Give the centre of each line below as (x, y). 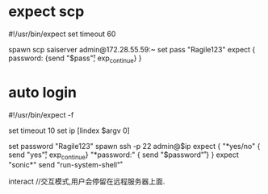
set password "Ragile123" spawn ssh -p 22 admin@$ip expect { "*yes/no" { (134, 146)
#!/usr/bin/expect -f (41, 114)
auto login (42, 92)
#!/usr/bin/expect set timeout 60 (62, 34)
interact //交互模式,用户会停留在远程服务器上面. (87, 182)
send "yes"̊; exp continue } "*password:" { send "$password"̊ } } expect (124, 155)
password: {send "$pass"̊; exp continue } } (75, 59)
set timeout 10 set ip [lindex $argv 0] (69, 130)
